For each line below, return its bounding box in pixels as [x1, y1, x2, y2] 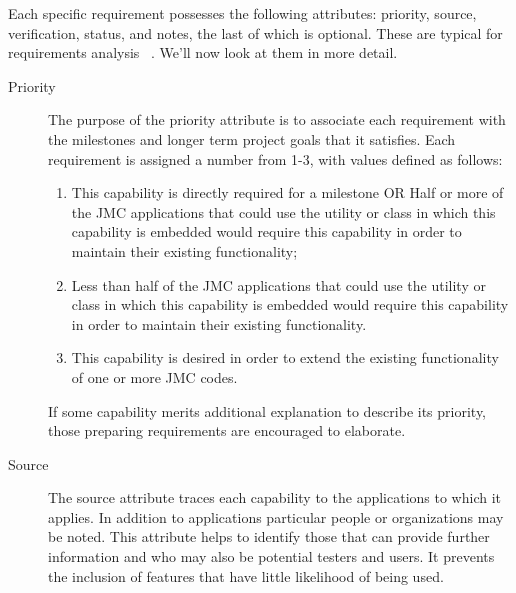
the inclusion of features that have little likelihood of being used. [48, 565, 444, 586]
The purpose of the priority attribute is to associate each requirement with [48, 109, 506, 130]
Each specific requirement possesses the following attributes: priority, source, [8, 3, 477, 23]
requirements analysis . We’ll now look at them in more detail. [8, 42, 398, 63]
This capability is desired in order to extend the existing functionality [71, 347, 499, 368]
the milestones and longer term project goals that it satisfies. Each [48, 128, 456, 149]
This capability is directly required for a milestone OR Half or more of [71, 182, 504, 203]
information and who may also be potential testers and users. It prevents [48, 546, 495, 567]
